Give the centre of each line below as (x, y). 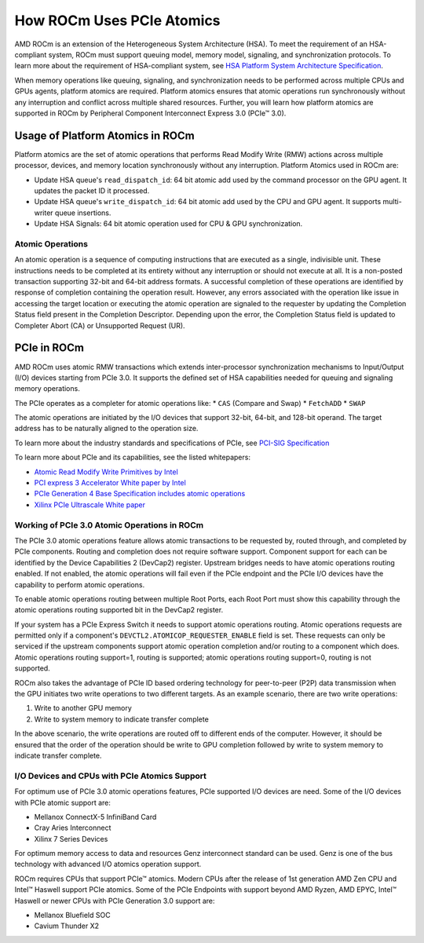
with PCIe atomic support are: (63, 802)
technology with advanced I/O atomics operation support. (108, 864)
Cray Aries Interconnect (73, 828)
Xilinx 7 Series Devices (71, 839)
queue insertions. (83, 213)
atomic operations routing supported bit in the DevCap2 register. (119, 610)
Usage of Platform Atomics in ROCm (105, 135)
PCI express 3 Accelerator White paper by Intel (110, 483)
